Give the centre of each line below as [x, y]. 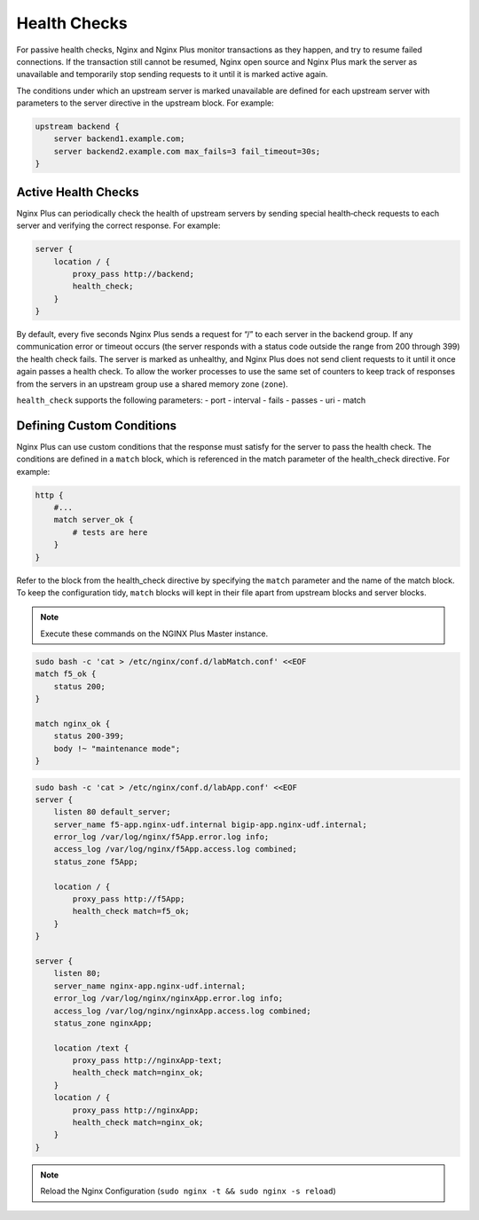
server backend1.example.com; [119, 139]
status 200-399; [89, 736]
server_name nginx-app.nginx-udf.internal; [149, 986]
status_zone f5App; [96, 862]
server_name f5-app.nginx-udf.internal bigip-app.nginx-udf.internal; [211, 824]
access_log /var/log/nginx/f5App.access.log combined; [175, 849]
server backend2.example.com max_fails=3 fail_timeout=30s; [187, 151]
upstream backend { [77, 127]
